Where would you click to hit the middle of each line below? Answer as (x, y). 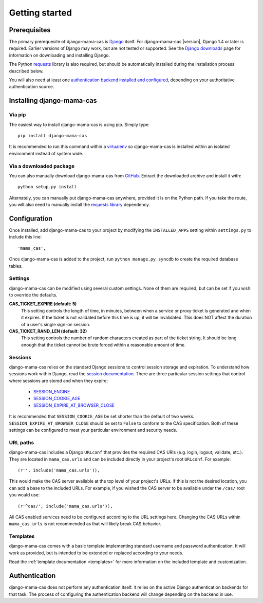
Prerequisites (30, 30)
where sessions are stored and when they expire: (58, 381)
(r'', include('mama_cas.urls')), (59, 470)
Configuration (31, 218)
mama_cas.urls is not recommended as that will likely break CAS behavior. (85, 524)
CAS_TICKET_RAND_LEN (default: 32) (48, 331)
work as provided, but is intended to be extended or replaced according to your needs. (96, 553)
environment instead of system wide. (46, 153)
